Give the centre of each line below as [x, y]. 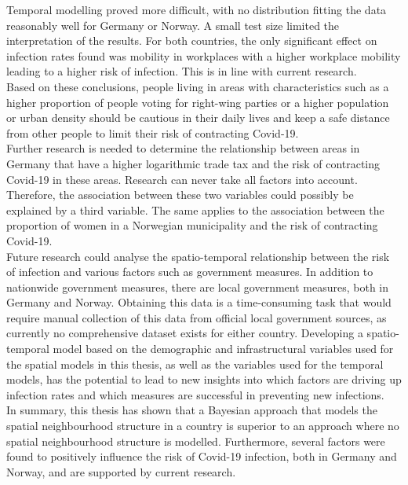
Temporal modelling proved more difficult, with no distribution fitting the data [197, 9]
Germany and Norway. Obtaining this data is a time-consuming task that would [199, 302]
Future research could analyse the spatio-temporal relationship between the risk [198, 256]
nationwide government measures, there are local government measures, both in [198, 287]
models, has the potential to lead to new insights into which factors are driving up [204, 379]
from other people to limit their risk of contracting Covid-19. [153, 132]
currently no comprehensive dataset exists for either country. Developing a [185, 333]
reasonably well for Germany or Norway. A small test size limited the [173, 25]
